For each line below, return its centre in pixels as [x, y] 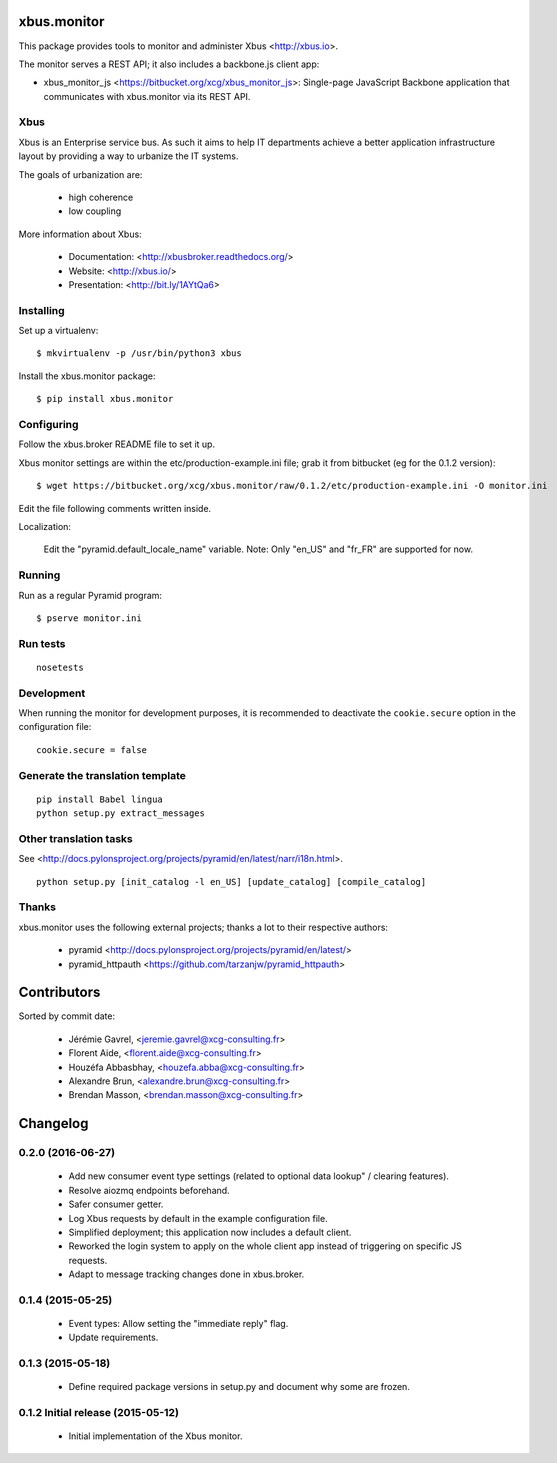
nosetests [60, 667]
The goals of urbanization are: [80, 174]
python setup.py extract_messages [120, 813]
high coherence [101, 197]
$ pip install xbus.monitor [105, 399]
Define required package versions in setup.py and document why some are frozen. [239, 1387]
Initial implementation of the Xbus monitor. [155, 1436]
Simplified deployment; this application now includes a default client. [210, 1232]
